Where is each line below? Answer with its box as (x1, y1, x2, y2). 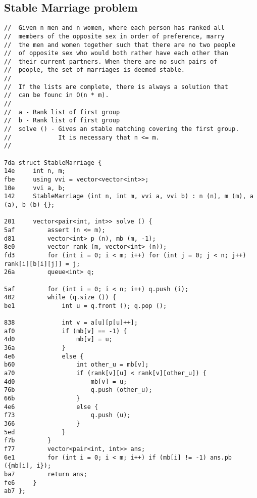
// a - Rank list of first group (4, 108, 120, 116)
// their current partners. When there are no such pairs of (4, 58, 218, 65)
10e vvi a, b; (4, 184, 66, 192)
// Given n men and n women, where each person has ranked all (4, 24, 225, 32)
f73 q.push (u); (4, 412, 131, 419)
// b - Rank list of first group (4, 117, 120, 124)
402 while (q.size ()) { (4, 294, 116, 301)
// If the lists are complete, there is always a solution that (4, 83, 228, 90)
